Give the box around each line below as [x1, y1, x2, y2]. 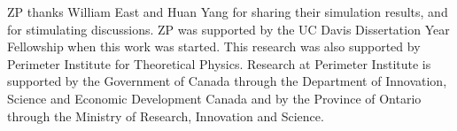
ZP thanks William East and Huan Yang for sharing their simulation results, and [7, 3, 448, 20]
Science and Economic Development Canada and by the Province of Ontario [7, 89, 422, 107]
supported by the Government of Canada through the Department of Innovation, [7, 72, 447, 90]
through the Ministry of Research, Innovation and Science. [7, 106, 324, 125]
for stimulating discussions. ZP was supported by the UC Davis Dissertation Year [7, 19, 450, 38]
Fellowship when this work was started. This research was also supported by [7, 37, 421, 56]
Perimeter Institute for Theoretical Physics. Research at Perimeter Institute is [7, 54, 431, 73]
